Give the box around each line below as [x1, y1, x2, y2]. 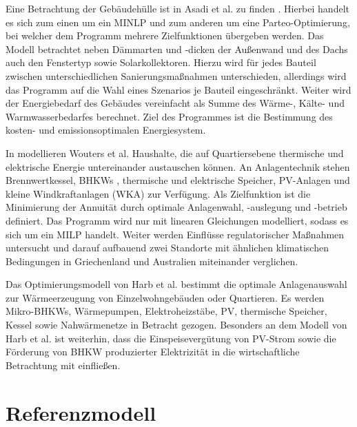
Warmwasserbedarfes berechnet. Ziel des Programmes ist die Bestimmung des [6, 109, 333, 123]
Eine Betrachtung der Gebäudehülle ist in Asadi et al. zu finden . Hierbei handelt [6, 1, 349, 15]
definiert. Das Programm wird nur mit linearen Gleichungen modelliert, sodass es [6, 213, 349, 227]
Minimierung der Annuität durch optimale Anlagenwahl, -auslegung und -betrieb [6, 200, 347, 214]
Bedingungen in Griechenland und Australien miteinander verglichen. [6, 253, 298, 268]
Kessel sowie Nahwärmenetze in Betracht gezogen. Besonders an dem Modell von [6, 317, 347, 332]
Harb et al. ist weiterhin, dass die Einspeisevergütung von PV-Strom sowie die [6, 331, 336, 345]
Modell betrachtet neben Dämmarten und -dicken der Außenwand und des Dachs [6, 41, 348, 56]
